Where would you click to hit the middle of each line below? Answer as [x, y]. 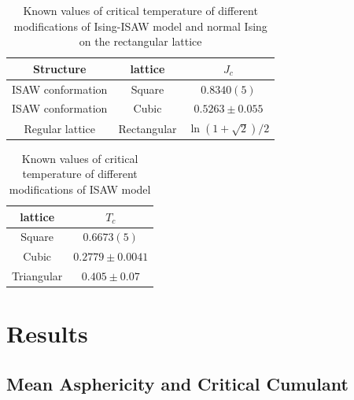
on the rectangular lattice [140, 41]
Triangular [37, 276]
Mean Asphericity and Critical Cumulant [177, 383]
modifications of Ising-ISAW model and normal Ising [140, 26]
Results [47, 333]
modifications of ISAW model [80, 189]
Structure [60, 68]
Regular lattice [59, 128]
